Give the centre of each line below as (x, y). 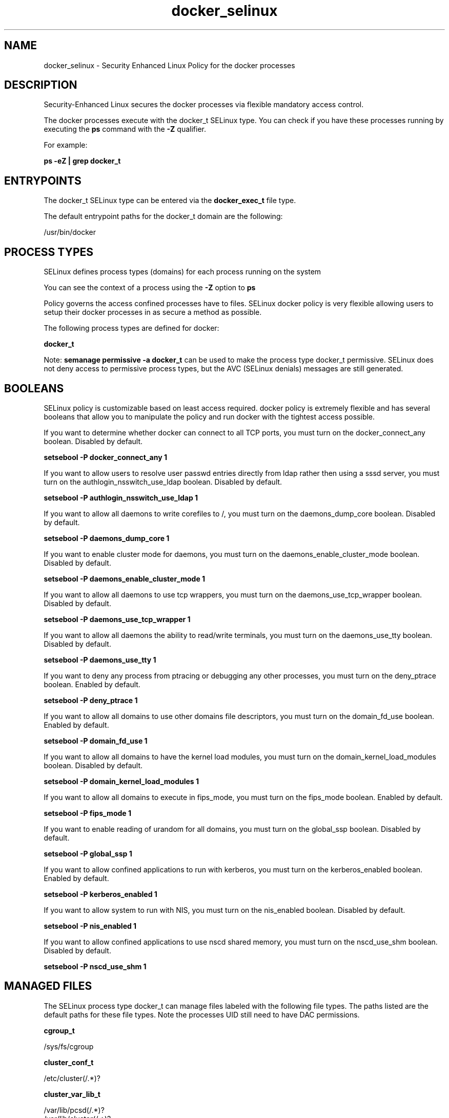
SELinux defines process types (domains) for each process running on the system (182, 272)
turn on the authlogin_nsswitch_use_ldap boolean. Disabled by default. (163, 482)
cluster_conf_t (69, 1062)
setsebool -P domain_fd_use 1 (96, 741)
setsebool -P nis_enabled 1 (90, 926)
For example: (66, 145)
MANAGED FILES (48, 986)
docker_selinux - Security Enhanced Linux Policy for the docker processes (169, 65)
